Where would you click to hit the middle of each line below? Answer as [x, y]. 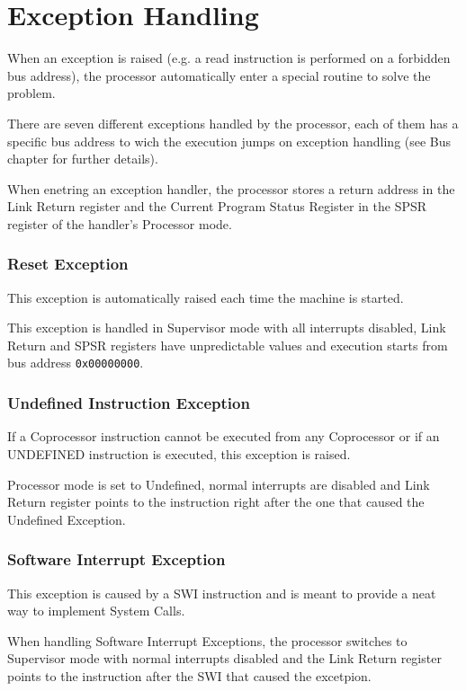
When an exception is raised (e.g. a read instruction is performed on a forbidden [229, 58]
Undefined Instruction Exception [129, 403]
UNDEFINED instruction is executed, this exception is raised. [179, 453]
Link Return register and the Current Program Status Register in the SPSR [217, 206]
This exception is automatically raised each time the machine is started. [206, 297]
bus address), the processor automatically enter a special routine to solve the [219, 75]
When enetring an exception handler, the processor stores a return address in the [231, 188]
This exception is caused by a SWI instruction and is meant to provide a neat [222, 593]
